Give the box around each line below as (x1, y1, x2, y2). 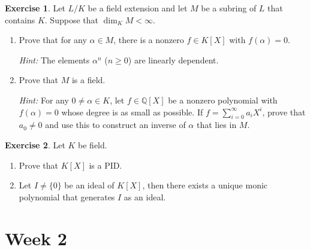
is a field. (71, 74, 106, 86)
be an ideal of (64, 179, 115, 191)
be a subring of (201, 2, 257, 14)
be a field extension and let (88, 2, 188, 14)
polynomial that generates (19, 190, 115, 203)
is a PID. (89, 158, 122, 171)
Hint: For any (19, 93, 69, 106)
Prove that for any (19, 33, 87, 46)
